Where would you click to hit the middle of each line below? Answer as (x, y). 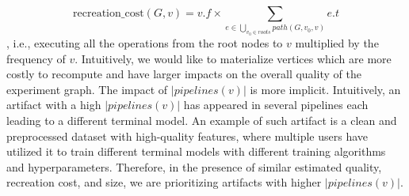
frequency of (36, 58)
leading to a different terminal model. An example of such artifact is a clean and (202, 120)
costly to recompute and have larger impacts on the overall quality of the (184, 74)
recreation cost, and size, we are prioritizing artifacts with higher (164, 182)
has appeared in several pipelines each (276, 105)
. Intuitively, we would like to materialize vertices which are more (233, 58)
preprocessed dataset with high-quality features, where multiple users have (187, 136)
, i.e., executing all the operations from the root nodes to (145, 43)
